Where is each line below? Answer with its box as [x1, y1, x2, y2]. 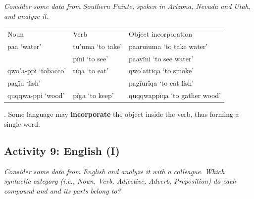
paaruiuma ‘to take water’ [129, 41, 208, 51]
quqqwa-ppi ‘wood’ [7, 90, 65, 100]
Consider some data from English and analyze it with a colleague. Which [4, 166, 225, 176]
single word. [4, 118, 40, 129]
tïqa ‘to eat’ [73, 65, 109, 76]
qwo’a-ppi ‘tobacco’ [7, 65, 66, 76]
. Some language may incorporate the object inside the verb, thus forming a [4, 109, 239, 119]
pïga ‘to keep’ [73, 90, 114, 100]
